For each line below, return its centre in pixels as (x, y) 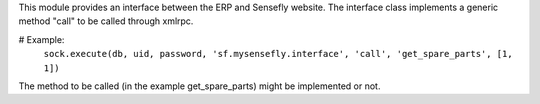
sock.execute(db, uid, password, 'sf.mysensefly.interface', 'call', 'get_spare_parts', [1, (278, 54)
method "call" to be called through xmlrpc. (106, 21)
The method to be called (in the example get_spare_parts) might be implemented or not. (199, 86)
